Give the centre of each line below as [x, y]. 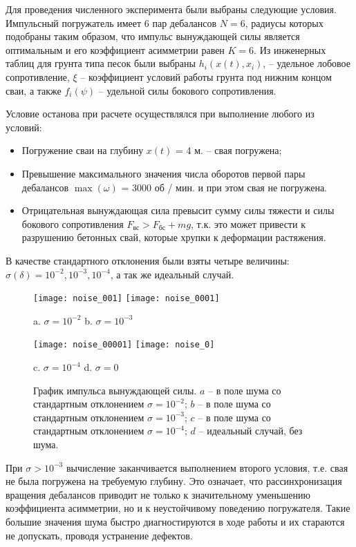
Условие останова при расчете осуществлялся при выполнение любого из [160, 114]
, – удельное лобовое [307, 63]
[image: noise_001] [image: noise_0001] [127, 299]
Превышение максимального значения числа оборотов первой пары [163, 173]
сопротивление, [38, 76]
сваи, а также [34, 90]
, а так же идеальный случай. [172, 274]
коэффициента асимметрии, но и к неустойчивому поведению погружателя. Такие [178, 508]
